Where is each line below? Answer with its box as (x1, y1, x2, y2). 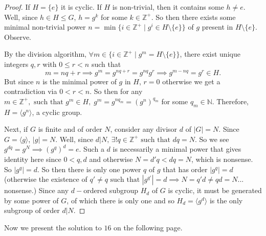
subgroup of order (4, 205, 60, 216)
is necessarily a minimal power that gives (113, 144, 241, 154)
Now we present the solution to (4, 222, 102, 232)
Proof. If (4, 2, 30, 12)
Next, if (4, 124, 28, 134)
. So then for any (90, 86, 143, 97)
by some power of (4, 195, 59, 205)
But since (4, 76, 34, 86)
